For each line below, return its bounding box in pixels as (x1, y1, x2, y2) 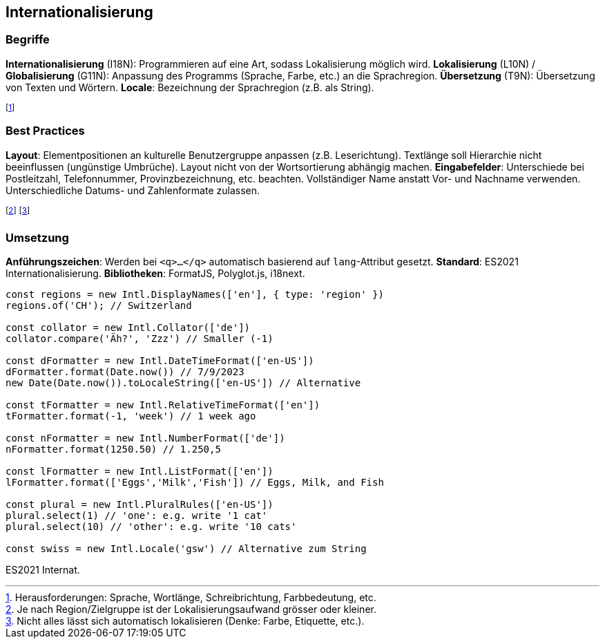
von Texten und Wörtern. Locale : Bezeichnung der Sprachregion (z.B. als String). (6, 81, 374, 93)
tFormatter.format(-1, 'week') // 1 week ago (6, 410, 256, 422)
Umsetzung (6, 230, 69, 245)
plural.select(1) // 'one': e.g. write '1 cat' (6, 509, 268, 521)
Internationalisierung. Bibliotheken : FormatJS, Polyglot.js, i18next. (6, 267, 305, 279)
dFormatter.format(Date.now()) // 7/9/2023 (6, 366, 244, 377)
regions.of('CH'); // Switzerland (6, 299, 192, 311)
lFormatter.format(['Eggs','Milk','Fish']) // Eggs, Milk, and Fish (6, 476, 384, 488)
